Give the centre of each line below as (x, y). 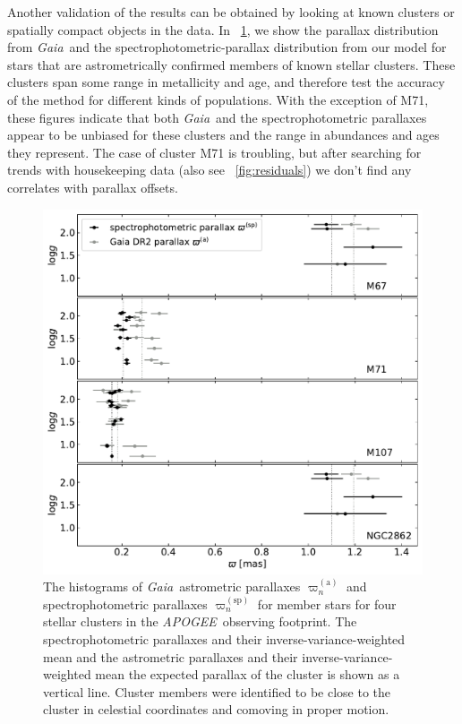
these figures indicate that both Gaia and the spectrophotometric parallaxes (217, 117)
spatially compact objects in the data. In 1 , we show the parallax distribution (223, 29)
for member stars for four (327, 603)
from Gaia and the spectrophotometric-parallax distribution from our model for (227, 47)
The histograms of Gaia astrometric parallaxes (172, 586)
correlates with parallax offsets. (93, 187)
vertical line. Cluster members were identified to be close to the (217, 691)
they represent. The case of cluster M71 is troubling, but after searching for (214, 152)
